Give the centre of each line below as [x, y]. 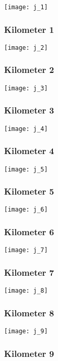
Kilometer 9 [29, 353]
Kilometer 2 [29, 70]
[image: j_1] [26, 7]
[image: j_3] [26, 88]
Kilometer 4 [29, 151]
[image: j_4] [26, 129]
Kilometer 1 [29, 29]
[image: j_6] [26, 210]
